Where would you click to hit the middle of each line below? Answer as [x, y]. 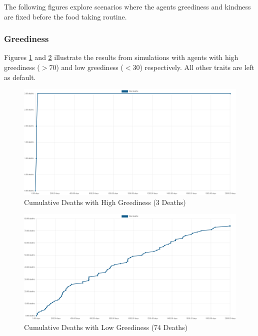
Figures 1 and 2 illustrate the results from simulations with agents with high [121, 57]
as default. [20, 77]
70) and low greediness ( [86, 67]
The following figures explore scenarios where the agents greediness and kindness [127, 6]
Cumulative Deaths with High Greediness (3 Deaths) [105, 202]
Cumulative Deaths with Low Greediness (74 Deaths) [106, 327]
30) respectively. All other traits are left [193, 67]
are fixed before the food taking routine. [65, 16]
